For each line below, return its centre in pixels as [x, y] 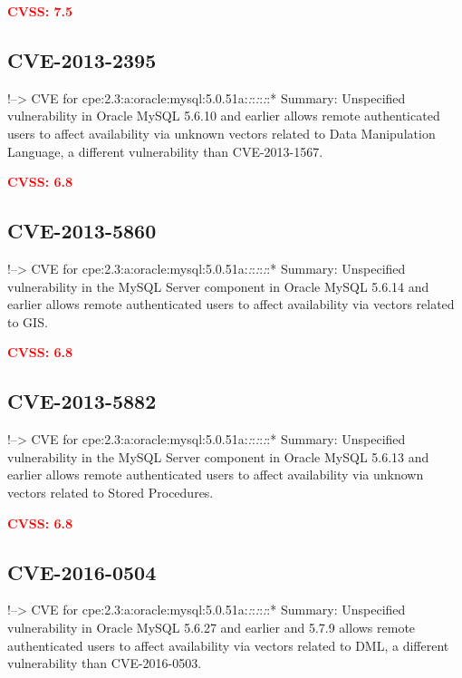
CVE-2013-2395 [82, 59]
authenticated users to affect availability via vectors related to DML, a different [228, 645]
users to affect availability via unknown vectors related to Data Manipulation [221, 133]
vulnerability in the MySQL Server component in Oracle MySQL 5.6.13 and [218, 456]
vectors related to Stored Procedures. [111, 492]
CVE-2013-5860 [82, 231]
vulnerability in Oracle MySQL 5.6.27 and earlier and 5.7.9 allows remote [212, 627]
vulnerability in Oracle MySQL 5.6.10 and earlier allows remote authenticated [224, 116]
